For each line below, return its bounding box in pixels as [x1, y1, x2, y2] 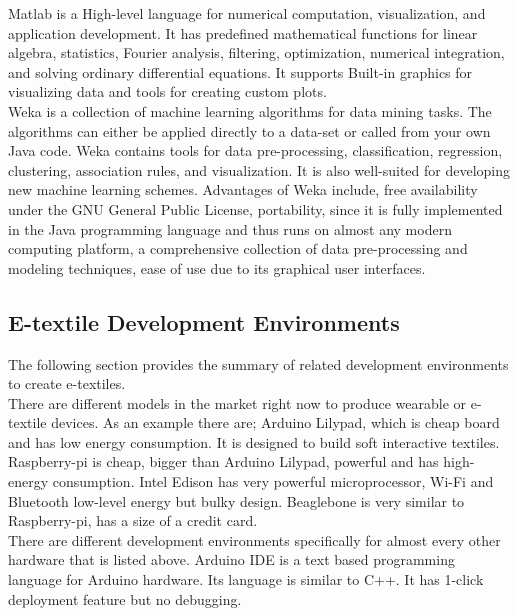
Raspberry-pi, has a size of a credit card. [8, 510, 258, 531]
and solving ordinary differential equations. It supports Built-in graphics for [8, 61, 473, 82]
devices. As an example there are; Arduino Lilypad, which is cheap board [51, 412, 500, 433]
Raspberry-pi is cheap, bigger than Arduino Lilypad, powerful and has [8, 451, 439, 472]
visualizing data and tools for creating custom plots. [8, 81, 327, 102]
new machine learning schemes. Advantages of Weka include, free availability [8, 179, 478, 200]
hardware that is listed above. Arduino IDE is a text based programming [8, 549, 455, 570]
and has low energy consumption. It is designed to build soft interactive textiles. [8, 431, 500, 452]
